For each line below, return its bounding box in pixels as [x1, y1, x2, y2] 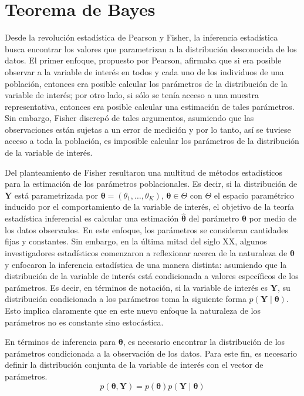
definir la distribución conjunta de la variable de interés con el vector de [5, 358, 264, 371]
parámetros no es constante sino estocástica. [5, 316, 164, 328]
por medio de [249, 212, 297, 224]
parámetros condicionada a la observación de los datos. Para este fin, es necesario [5, 347, 297, 359]
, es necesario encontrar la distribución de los [123, 335, 285, 348]
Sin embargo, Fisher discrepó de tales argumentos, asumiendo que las [5, 112, 254, 124]
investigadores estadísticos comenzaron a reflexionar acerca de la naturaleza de [5, 247, 288, 259]
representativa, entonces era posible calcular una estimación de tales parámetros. [5, 100, 295, 112]
